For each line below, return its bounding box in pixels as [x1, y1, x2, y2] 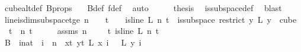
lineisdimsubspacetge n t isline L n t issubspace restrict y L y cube [4, 13, 297, 25]
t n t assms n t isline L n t [8, 25, 159, 37]
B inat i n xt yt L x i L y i [4, 36, 142, 48]
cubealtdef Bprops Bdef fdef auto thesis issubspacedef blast [4, 2, 282, 13]
